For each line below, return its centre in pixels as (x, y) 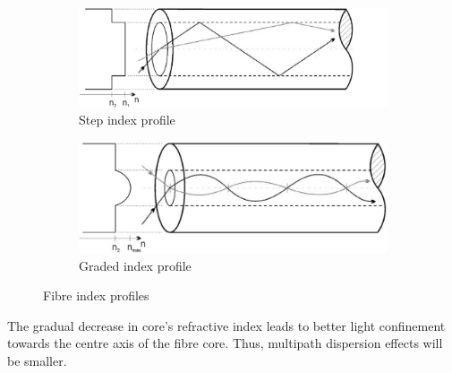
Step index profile (127, 120)
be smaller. (37, 360)
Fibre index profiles (96, 295)
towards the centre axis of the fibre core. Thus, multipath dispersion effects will (225, 343)
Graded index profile (135, 265)
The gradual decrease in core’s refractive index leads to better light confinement (226, 325)
